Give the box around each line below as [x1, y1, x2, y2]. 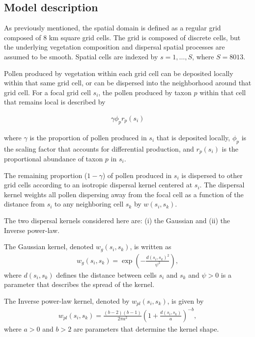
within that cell [199, 87, 246, 97]
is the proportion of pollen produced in [29, 132, 147, 142]
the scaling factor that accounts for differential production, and [4, 143, 194, 154]
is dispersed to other [181, 170, 243, 180]
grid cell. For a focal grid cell [4, 87, 91, 97]
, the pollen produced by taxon [98, 87, 192, 97]
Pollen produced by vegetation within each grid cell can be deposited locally [4, 68, 233, 78]
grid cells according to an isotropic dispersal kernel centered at [4, 180, 193, 190]
